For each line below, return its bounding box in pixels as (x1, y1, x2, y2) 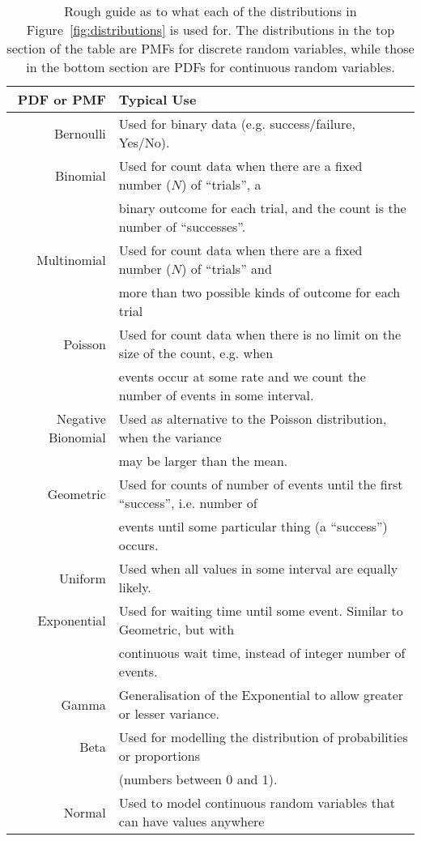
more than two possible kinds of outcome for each (118, 283, 401, 301)
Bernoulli (53, 123, 106, 143)
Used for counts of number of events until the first (118, 475, 403, 493)
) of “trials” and (181, 259, 272, 278)
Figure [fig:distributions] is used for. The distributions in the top (26, 20, 395, 39)
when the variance (118, 428, 222, 446)
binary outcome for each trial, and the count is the (118, 199, 406, 217)
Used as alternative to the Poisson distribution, (118, 409, 387, 428)
